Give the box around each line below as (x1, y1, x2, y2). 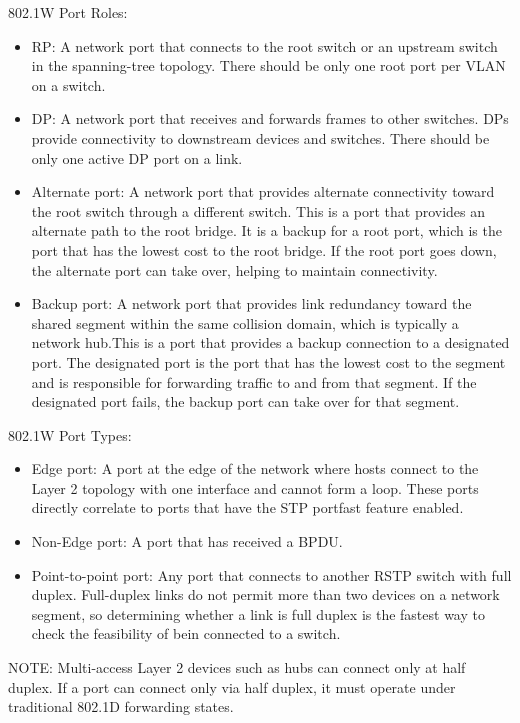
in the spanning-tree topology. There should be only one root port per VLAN (31, 55, 506, 76)
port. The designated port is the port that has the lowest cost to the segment (31, 351, 506, 372)
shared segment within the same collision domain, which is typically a (31, 312, 459, 333)
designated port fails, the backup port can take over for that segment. (31, 391, 460, 412)
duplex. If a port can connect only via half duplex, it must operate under (8, 676, 456, 697)
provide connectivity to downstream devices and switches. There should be (31, 127, 490, 148)
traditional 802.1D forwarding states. (8, 696, 234, 717)
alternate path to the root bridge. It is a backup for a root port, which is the (31, 220, 502, 241)
